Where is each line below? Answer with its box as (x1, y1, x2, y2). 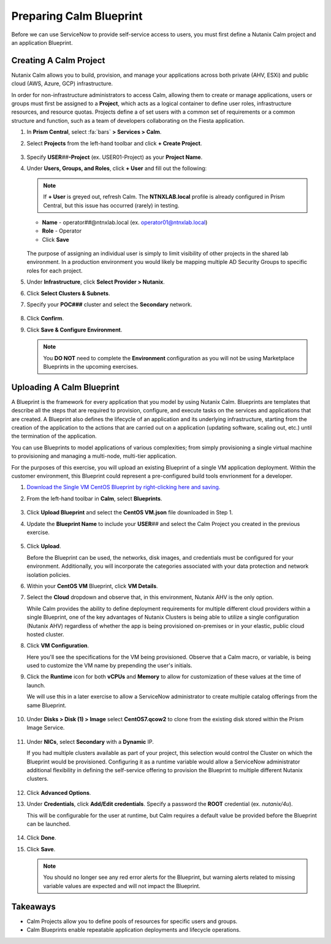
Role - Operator (42, 227, 82, 234)
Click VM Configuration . (26, 642, 89, 649)
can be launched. (26, 820, 70, 827)
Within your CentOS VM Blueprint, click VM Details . (26, 582, 159, 589)
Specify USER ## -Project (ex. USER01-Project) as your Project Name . (26, 153, 203, 161)
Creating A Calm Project (11, 55, 105, 66)
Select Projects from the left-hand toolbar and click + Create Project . (26, 139, 202, 147)
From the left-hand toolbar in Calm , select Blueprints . (26, 495, 162, 502)
